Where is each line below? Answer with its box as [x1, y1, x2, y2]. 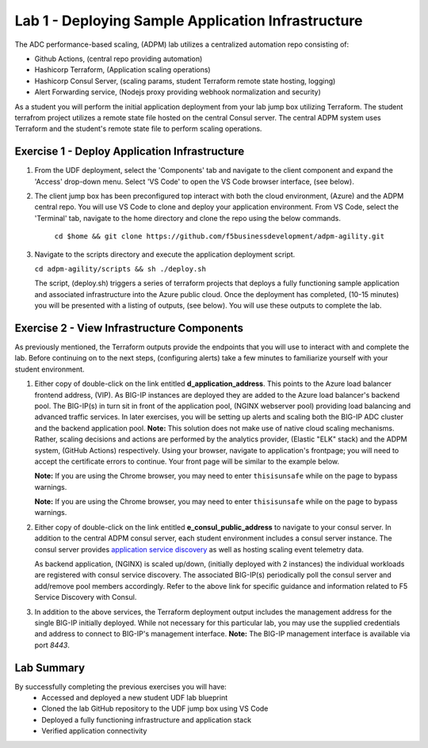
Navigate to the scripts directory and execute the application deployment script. [34, 250, 296, 259]
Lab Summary [14, 661, 86, 674]
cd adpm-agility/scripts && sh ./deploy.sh [34, 264, 206, 273]
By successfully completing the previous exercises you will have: [14, 681, 227, 691]
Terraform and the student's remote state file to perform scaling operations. [14, 124, 262, 134]
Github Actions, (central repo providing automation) [34, 54, 203, 63]
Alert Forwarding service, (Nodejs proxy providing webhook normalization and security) [34, 87, 321, 97]
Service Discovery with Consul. [34, 593, 137, 602]
